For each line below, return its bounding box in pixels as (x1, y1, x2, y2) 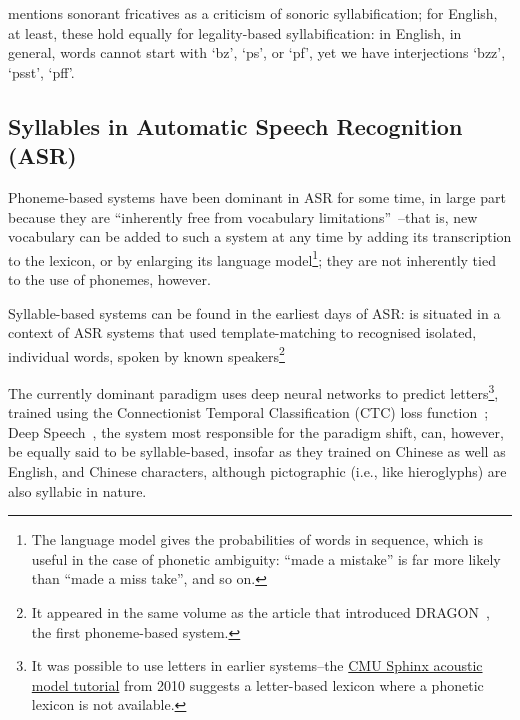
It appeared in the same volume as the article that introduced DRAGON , (31, 602, 490, 623)
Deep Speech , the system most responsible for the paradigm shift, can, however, (8, 421, 504, 442)
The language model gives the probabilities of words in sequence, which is (31, 529, 483, 550)
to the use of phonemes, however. (8, 269, 211, 289)
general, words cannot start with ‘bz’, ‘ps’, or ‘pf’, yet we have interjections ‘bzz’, (8, 42, 506, 63)
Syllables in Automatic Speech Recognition (8, 110, 463, 141)
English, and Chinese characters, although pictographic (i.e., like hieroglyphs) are (8, 461, 507, 482)
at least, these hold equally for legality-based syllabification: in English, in (8, 22, 462, 43)
